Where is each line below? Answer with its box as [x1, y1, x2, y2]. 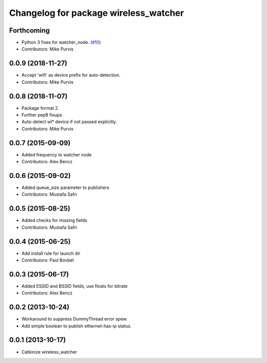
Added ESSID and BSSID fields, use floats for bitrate [21, 283, 128, 289]
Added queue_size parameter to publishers [21, 184, 110, 190]
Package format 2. [21, 105, 59, 111]
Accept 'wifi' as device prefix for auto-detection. [21, 72, 121, 78]
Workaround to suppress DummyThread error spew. [21, 316, 128, 322]
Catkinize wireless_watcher [21, 349, 78, 355]
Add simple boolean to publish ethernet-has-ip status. [21, 323, 132, 329]
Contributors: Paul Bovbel [21, 257, 74, 263]
